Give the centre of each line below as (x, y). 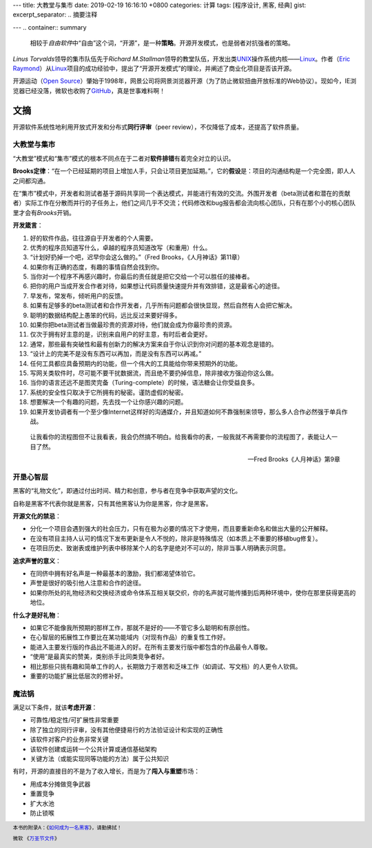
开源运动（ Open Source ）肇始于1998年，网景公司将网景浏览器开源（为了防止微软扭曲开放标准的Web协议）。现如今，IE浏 (185, 81)
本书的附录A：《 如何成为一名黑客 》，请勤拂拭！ (67, 828)
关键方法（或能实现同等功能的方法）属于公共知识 (99, 758)
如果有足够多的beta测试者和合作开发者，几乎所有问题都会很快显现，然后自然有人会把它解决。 (163, 305)
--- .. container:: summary (50, 27)
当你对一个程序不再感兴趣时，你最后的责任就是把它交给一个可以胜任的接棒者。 (142, 276)
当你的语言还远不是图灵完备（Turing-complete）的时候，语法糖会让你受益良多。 (144, 383)
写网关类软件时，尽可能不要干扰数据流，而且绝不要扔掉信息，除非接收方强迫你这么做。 (154, 373)
